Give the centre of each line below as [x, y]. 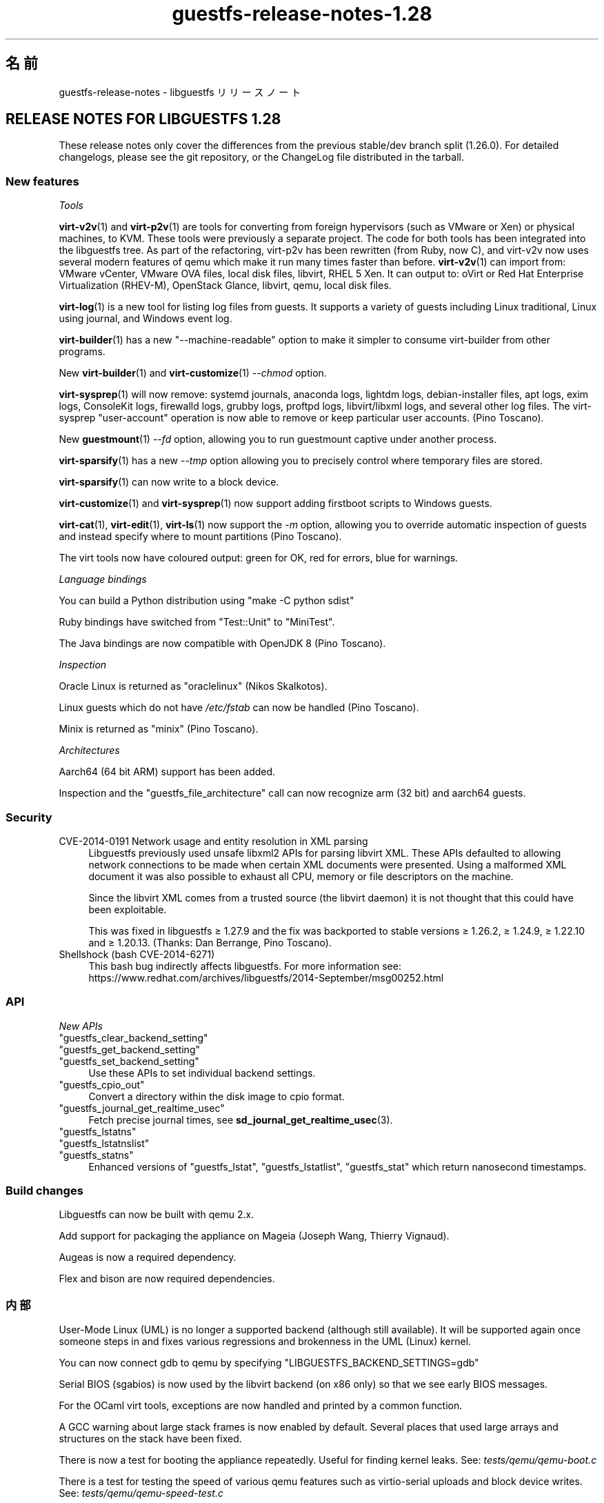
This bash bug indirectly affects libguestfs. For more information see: [245, 966]
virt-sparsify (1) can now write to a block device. [169, 482]
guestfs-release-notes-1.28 [302, 14]
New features [42, 181]
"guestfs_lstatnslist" [104, 1143]
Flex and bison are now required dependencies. [167, 1279]
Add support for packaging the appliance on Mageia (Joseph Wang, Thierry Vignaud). [254, 1236]
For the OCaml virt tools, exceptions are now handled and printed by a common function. [261, 1406]
